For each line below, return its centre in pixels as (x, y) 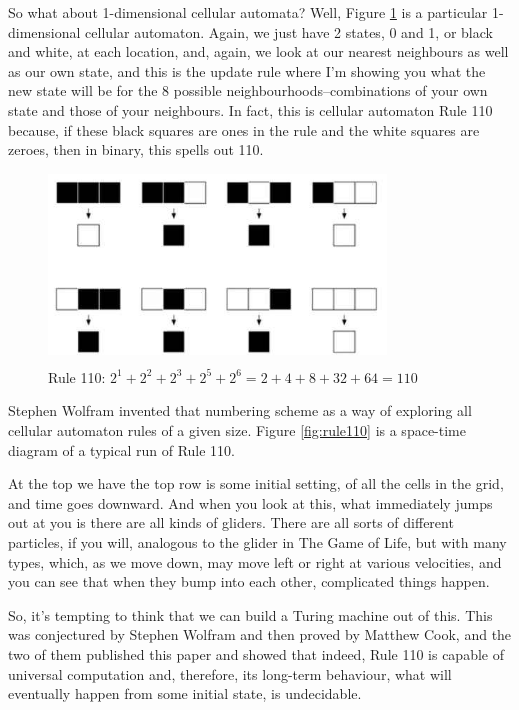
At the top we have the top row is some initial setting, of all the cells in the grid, (256, 483)
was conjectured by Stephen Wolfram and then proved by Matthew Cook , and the (260, 634)
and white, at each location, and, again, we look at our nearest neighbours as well (258, 51)
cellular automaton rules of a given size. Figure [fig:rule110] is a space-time (237, 429)
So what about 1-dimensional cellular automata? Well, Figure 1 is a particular (248, 12)
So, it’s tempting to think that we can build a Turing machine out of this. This (250, 614)
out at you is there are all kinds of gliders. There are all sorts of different (231, 522)
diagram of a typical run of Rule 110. (122, 449)
